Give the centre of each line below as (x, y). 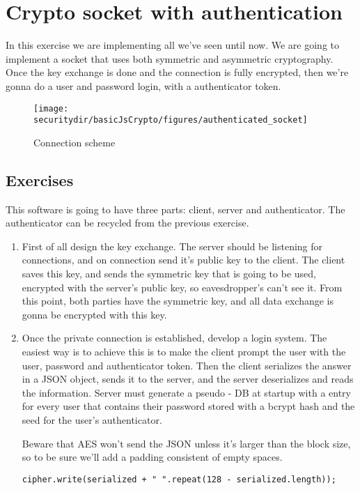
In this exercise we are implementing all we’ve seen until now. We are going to (172, 45)
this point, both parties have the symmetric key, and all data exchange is (178, 301)
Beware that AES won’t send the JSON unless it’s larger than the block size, (186, 443)
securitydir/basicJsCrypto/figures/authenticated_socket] (171, 120)
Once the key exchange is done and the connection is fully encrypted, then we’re (177, 72)
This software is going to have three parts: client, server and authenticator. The (175, 209)
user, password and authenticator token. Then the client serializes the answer (187, 365)
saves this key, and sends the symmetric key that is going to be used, (169, 273)
